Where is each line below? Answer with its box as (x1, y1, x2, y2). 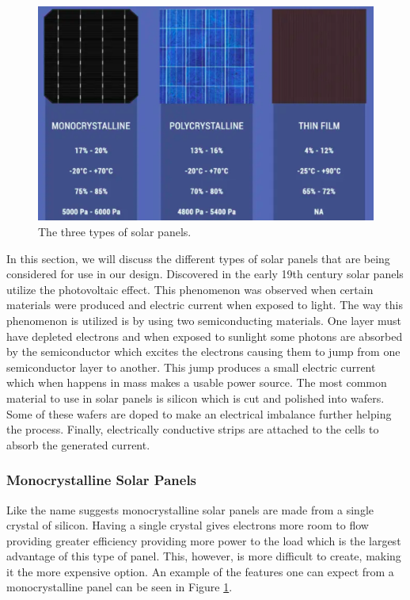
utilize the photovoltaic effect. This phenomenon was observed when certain (6, 281, 374, 297)
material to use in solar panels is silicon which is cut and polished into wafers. (6, 389, 385, 406)
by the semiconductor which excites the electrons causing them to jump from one (6, 343, 401, 360)
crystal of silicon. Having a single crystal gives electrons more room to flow (6, 517, 369, 533)
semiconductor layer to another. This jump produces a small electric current (6, 358, 376, 375)
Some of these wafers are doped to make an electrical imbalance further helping (6, 405, 392, 422)
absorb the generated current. (6, 436, 150, 453)
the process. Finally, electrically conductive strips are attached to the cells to (6, 421, 379, 438)
